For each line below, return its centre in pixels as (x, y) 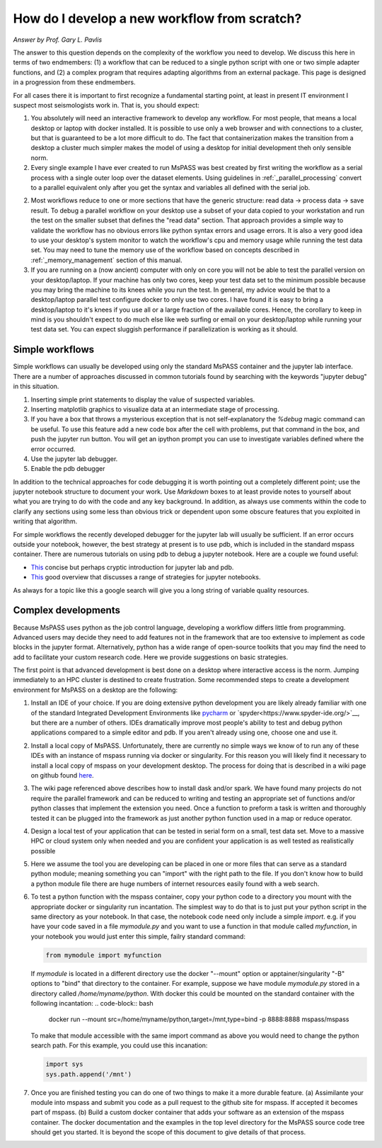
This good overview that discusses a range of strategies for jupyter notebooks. (146, 577)
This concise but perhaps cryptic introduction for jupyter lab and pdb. (132, 567)
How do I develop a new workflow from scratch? (157, 18)
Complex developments (66, 610)
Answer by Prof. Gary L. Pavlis (58, 40)
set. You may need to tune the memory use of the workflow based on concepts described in (165, 250)
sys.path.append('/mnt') (89, 1074)
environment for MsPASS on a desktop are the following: (95, 690)
